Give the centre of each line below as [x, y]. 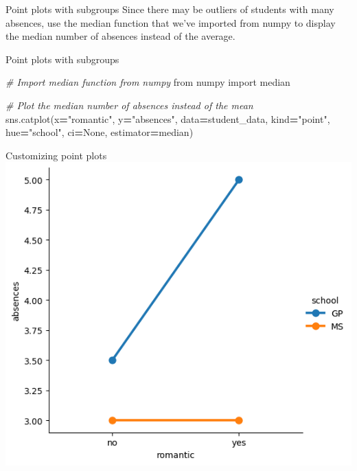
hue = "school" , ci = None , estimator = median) [100, 132]
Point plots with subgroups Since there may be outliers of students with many [170, 9]
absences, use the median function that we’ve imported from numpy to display [171, 22]
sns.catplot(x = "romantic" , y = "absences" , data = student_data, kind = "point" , [168, 118]
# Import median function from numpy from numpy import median [148, 82]
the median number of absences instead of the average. [120, 36]
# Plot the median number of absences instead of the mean [129, 105]
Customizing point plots [56, 155]
